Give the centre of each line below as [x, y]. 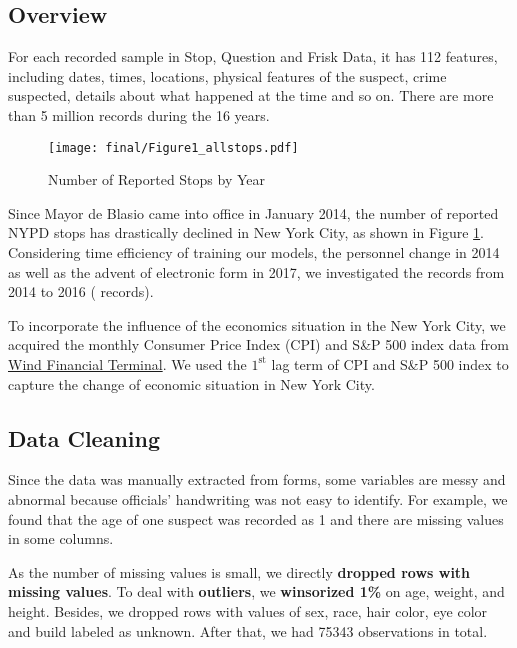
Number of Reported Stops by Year [157, 179]
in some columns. [61, 538]
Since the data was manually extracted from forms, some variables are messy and [257, 479]
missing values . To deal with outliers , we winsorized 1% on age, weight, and [256, 591]
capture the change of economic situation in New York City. [191, 383]
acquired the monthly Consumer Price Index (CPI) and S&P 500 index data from [258, 344]
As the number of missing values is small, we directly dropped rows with [239, 571]
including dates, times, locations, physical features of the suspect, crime [227, 75]
